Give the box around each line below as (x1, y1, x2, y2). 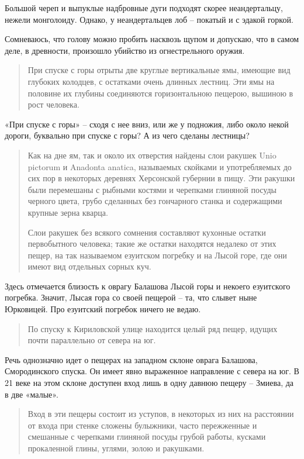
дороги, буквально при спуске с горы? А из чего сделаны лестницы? (5, 129, 250, 142)
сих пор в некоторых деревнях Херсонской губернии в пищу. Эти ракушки (27, 172, 295, 184)
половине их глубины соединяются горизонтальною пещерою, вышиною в (27, 87, 293, 99)
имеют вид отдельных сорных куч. (27, 260, 151, 272)
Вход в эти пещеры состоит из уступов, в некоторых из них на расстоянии (27, 408, 294, 420)
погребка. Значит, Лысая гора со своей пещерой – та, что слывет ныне (5, 291, 257, 303)
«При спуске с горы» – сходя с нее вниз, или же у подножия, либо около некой (5, 118, 289, 130)
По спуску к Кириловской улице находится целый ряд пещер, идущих (27, 322, 278, 334)
